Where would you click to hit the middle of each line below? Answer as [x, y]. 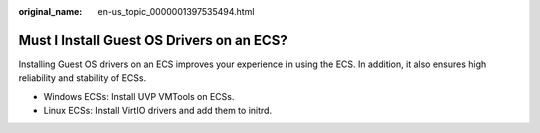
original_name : [50, 11]
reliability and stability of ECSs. [82, 78]
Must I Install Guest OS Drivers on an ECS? [153, 40]
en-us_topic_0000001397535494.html [176, 11]
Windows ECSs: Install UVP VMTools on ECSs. [139, 96]
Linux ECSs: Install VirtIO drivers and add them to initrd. [158, 111]
